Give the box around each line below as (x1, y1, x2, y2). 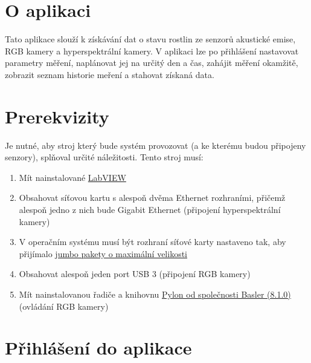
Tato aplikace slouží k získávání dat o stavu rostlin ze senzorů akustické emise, (5, 33, 296, 45)
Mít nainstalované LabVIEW (19, 171, 126, 183)
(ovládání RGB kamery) (19, 299, 109, 312)
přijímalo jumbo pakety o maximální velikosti (19, 247, 187, 260)
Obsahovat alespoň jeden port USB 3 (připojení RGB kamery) (19, 267, 251, 280)
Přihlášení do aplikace (5, 335, 192, 360)
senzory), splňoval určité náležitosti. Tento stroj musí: (5, 151, 204, 163)
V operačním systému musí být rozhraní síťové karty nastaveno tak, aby (19, 235, 286, 248)
